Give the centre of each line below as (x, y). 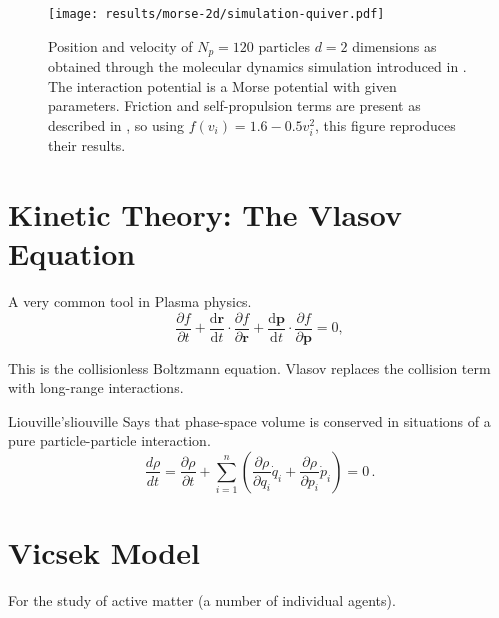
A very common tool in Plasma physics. (130, 300)
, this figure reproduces (385, 124)
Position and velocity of (120, 45)
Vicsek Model (104, 552)
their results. (87, 145)
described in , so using (116, 124)
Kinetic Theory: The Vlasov (205, 213)
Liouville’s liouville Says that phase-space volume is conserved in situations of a (249, 420)
